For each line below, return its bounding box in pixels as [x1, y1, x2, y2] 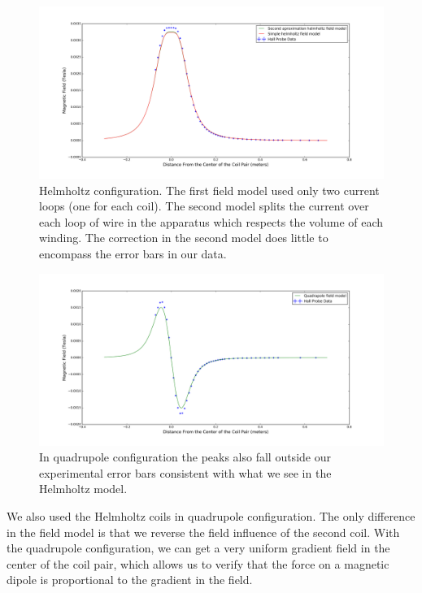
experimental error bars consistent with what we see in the [39, 464, 332, 481]
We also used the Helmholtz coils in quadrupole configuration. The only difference [7, 507, 415, 524]
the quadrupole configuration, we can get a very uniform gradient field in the [7, 539, 390, 556]
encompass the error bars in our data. [39, 245, 227, 262]
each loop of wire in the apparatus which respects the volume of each [39, 213, 384, 230]
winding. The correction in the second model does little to [39, 229, 328, 246]
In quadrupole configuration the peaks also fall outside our [39, 448, 331, 465]
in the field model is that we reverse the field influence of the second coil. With [7, 523, 400, 540]
